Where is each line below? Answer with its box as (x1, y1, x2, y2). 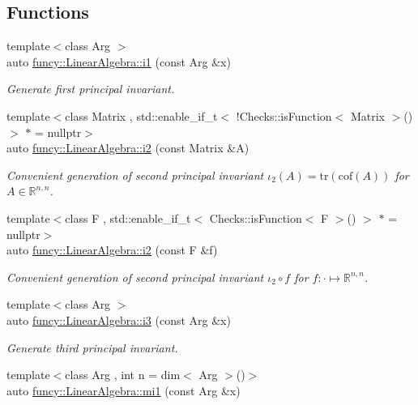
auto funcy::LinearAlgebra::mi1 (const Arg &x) (6, 382, 241, 399)
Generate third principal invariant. (6, 339, 178, 356)
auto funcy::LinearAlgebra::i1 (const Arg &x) (6, 53, 231, 70)
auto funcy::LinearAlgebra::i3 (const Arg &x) (6, 311, 231, 328)
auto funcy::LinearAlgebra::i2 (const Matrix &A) (6, 139, 250, 156)
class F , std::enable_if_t (65, 209, 191, 226)
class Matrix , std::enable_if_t (65, 107, 218, 124)
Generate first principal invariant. (6, 80, 175, 97)
